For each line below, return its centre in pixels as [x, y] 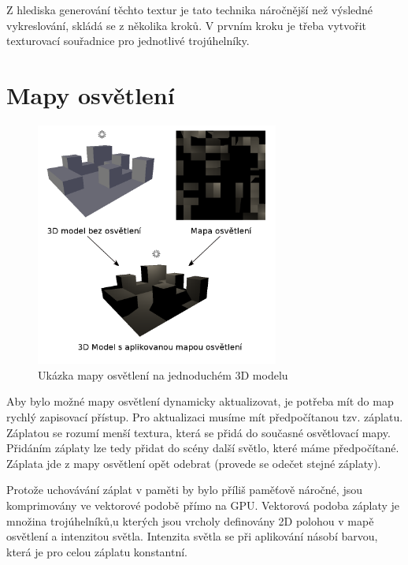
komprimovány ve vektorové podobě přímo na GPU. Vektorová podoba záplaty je [203, 505]
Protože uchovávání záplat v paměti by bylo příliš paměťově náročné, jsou [184, 490]
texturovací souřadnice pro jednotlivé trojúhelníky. [128, 41]
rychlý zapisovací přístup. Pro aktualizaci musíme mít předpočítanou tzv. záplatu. [205, 417]
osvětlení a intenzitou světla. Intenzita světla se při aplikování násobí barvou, [192, 536]
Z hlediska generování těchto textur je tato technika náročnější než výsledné [190, 9]
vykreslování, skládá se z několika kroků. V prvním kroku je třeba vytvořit [187, 25]
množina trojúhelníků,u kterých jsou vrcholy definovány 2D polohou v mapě [190, 520]
